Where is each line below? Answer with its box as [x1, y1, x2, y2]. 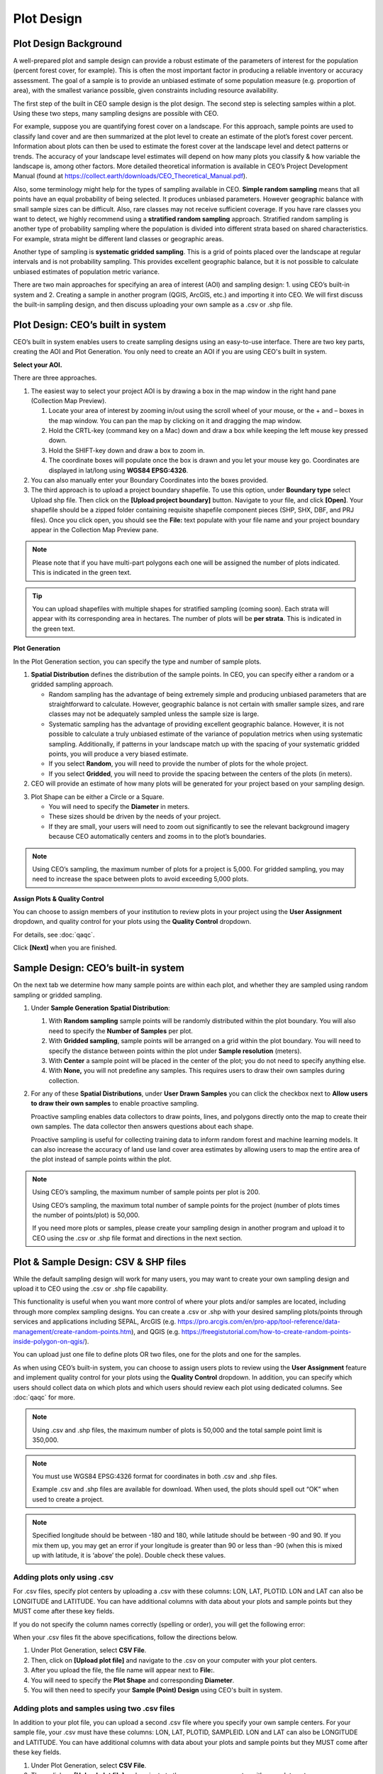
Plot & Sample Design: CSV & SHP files [13, 1256, 187, 1268]
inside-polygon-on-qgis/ [13, 1338, 85, 1346]
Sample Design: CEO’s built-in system [13, 962, 184, 974]
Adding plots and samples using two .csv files [13, 1703, 175, 1713]
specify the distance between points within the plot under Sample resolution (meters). [48, 1047, 302, 1055]
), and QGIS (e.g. [131, 1327, 180, 1335]
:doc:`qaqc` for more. [13, 1393, 76, 1401]
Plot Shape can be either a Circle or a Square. [30, 792, 165, 801]
